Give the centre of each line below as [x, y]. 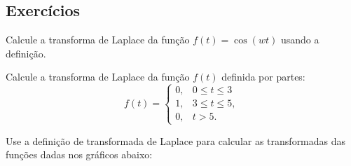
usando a [300, 40]
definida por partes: [263, 77]
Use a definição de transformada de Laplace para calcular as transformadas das [176, 140]
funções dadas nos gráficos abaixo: [79, 154]
